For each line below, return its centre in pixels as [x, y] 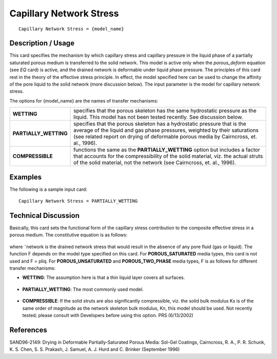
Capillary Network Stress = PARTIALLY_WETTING [78, 201]
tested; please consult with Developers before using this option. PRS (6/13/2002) [108, 315]
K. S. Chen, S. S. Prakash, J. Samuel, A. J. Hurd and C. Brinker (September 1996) [95, 349]
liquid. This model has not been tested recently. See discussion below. [158, 117]
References [28, 330]
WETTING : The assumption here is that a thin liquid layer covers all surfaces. [104, 277]
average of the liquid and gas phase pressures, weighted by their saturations [166, 130]
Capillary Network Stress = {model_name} [71, 29]
